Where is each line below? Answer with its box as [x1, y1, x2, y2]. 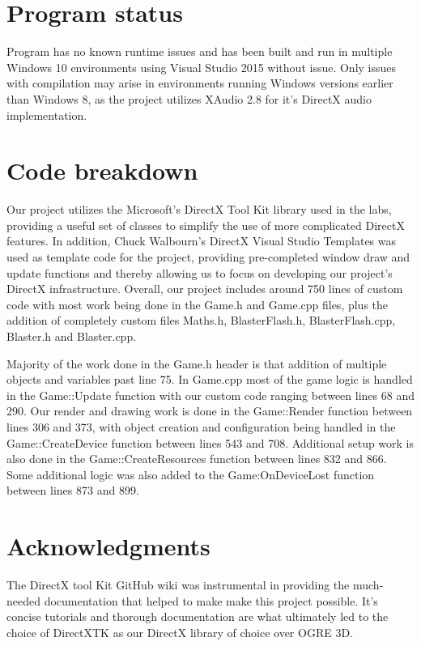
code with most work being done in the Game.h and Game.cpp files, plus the [6, 295, 389, 312]
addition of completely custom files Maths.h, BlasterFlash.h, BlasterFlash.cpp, [6, 312, 396, 329]
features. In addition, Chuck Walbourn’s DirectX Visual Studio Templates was [6, 232, 397, 249]
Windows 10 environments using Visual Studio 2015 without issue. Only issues [6, 58, 397, 75]
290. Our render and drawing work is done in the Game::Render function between [6, 402, 413, 419]
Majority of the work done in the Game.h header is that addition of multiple [6, 355, 387, 372]
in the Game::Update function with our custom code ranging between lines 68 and [6, 386, 415, 403]
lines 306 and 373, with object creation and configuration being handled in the [6, 418, 396, 435]
